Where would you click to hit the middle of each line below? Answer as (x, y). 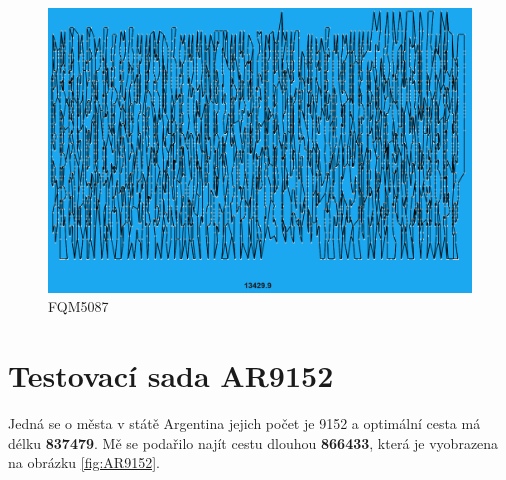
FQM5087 (78, 306)
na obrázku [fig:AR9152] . (84, 462)
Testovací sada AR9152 (171, 375)
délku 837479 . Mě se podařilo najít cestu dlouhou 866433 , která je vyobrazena (253, 442)
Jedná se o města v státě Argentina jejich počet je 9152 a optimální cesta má (244, 423)
